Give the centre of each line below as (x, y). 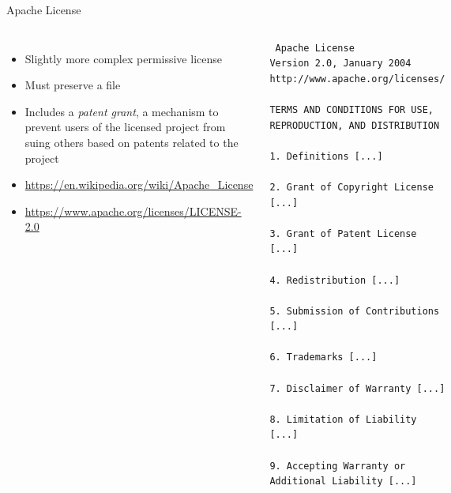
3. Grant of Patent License (343, 233)
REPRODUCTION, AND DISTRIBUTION (355, 125)
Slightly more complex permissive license (123, 58)
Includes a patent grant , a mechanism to (122, 111)
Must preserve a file (73, 85)
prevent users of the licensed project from (125, 127)
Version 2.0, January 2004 (340, 64)
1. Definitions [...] (326, 156)
